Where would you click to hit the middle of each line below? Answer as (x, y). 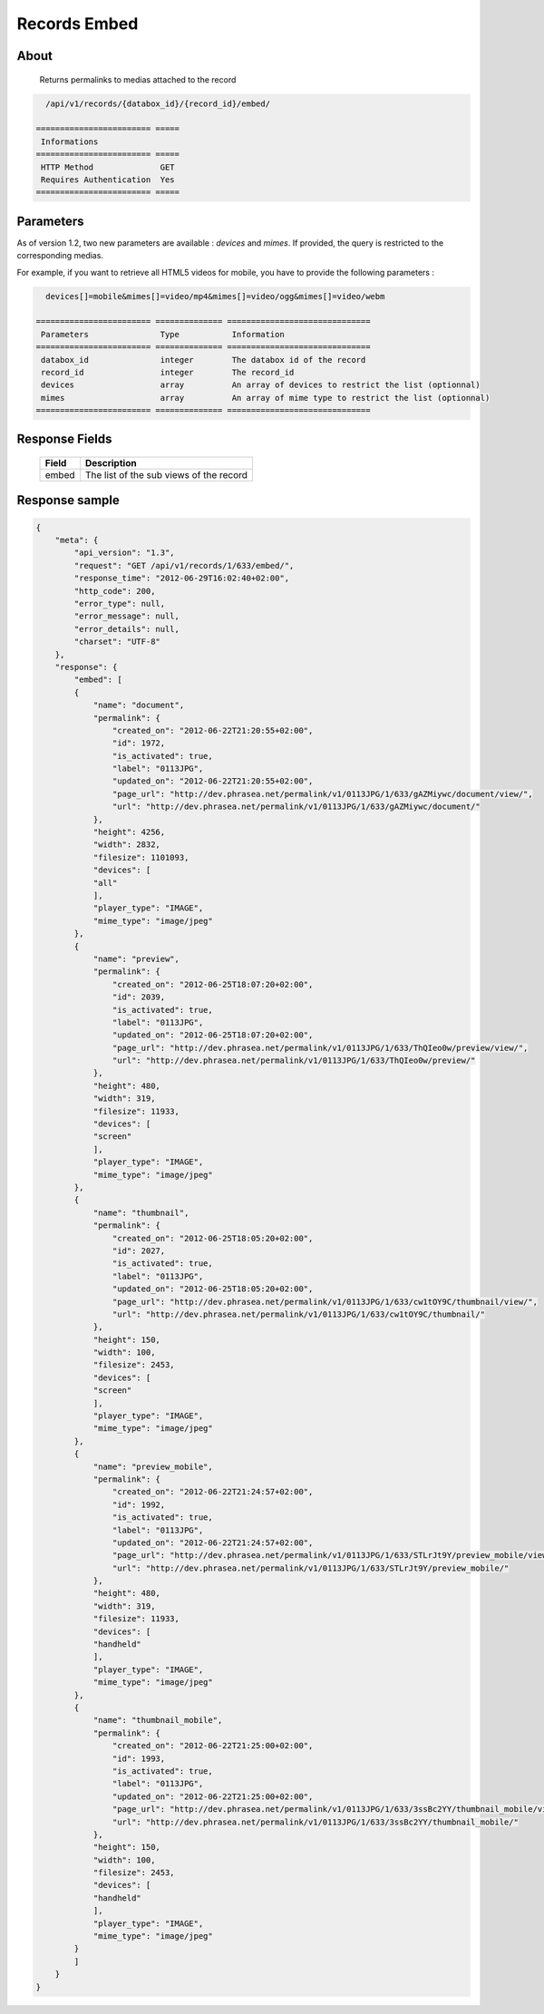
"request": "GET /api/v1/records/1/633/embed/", (184, 565)
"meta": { (77, 540)
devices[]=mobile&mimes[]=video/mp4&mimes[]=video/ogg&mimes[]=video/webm (215, 296)
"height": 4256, (129, 832)
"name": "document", (139, 705)
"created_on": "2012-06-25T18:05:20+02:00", (213, 1238)
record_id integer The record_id (168, 372)
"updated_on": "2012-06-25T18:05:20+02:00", (213, 1289)
